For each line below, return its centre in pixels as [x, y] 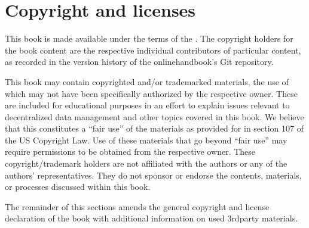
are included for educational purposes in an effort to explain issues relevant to [147, 105]
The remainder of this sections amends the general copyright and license [137, 206]
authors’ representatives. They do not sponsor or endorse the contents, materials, [153, 175]
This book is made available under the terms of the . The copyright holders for [149, 38]
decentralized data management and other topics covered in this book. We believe [154, 116]
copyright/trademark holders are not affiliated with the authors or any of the [146, 163]
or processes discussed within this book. [78, 187]
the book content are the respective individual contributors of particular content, [153, 50]
